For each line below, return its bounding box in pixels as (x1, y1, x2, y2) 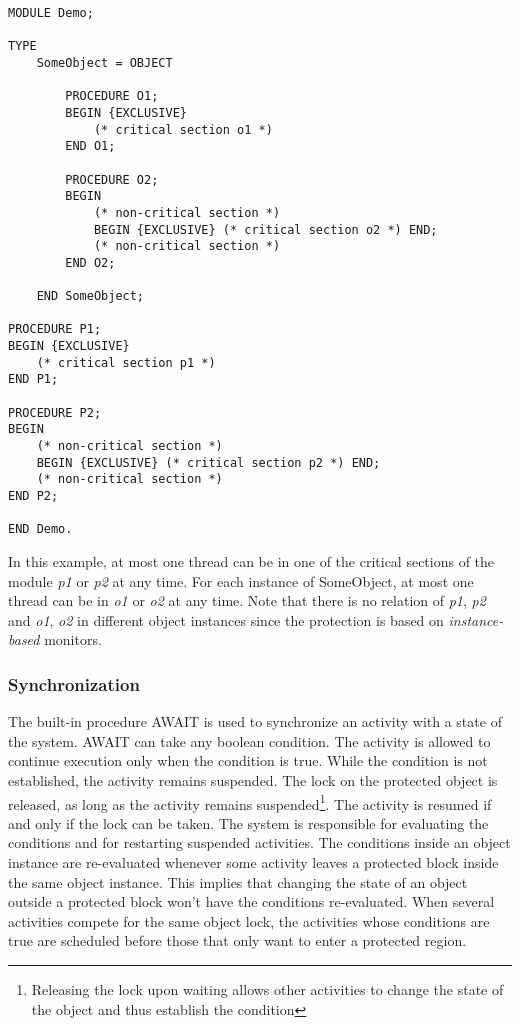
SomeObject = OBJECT (36, 55, 173, 70)
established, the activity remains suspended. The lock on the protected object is (8, 769, 498, 790)
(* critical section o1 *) (93, 122, 273, 137)
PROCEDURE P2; (8, 405, 102, 420)
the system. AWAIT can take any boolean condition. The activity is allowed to (8, 730, 491, 751)
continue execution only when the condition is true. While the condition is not (8, 750, 488, 771)
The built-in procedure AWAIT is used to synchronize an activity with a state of (8, 711, 502, 732)
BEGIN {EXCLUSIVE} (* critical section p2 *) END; (36, 455, 381, 470)
